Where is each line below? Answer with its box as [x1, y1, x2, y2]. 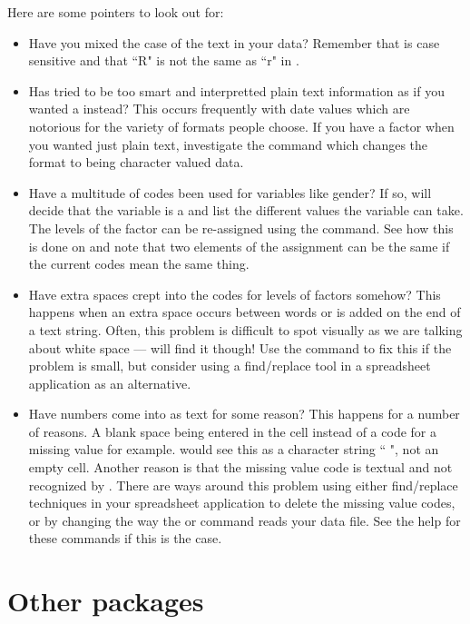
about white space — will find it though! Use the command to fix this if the [28, 338, 452, 357]
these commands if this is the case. [28, 529, 222, 548]
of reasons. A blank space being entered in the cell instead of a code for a [28, 421, 436, 441]
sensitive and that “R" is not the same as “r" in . [28, 51, 299, 70]
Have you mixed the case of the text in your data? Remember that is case [28, 33, 440, 52]
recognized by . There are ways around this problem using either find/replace [28, 475, 458, 494]
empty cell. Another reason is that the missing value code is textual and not [28, 458, 453, 477]
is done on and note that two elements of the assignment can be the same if [28, 236, 450, 255]
